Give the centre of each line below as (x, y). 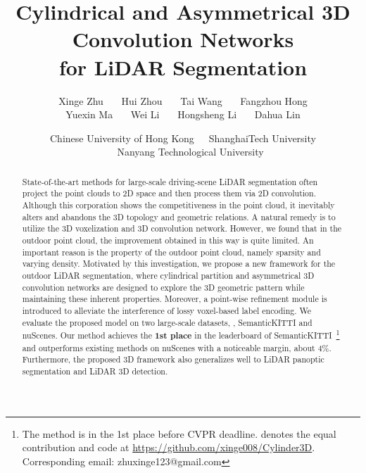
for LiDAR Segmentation (183, 67)
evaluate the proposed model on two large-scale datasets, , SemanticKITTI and (167, 322)
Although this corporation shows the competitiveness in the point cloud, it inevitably (178, 204)
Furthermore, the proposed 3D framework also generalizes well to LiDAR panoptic (173, 359)
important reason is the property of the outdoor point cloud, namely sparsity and (171, 252)
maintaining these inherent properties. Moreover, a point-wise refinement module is (175, 299)
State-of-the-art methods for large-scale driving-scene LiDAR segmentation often (170, 181)
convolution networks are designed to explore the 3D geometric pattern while (163, 287)
